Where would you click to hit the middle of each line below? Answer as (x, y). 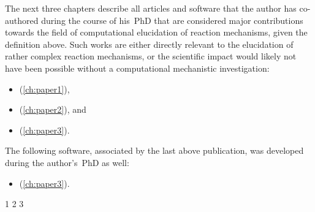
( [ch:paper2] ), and (53, 109)
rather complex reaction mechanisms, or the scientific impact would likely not (151, 56)
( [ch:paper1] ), (44, 89)
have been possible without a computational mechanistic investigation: (137, 68)
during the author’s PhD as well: (67, 162)
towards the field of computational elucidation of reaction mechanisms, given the (156, 32)
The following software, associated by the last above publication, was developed (154, 150)
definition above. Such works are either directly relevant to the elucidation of (149, 44)
